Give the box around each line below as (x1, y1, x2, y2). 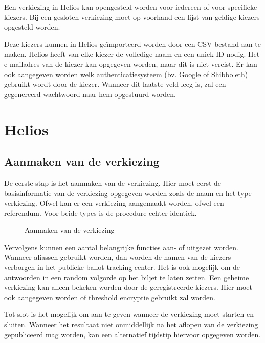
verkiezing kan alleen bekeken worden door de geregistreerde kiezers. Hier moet (4, 282, 252, 292)
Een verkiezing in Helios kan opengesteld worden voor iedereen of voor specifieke (4, 2, 257, 12)
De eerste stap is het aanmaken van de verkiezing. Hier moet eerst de (4, 177, 222, 188)
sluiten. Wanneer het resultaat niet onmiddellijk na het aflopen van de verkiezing (4, 319, 258, 330)
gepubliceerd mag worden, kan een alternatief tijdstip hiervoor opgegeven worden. (4, 329, 261, 339)
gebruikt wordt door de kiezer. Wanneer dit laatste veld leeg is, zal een (4, 79, 226, 89)
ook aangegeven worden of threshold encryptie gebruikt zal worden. (4, 291, 215, 302)
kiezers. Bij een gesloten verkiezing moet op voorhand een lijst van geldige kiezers (4, 11, 260, 22)
